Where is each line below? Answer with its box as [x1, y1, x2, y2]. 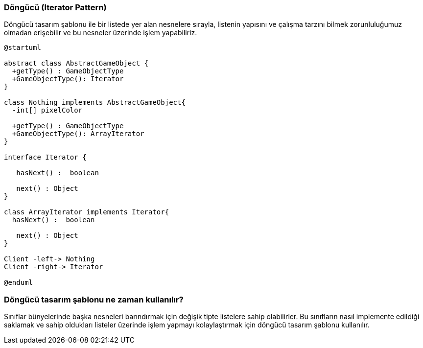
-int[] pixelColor [12, 106, 83, 115]
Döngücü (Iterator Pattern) [4, 2, 107, 12]
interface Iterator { [4, 153, 87, 162]
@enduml [4, 278, 33, 287]
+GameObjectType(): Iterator [12, 75, 124, 83]
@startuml [4, 44, 41, 52]
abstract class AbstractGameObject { [4, 59, 149, 68]
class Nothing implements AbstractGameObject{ [4, 98, 186, 107]
